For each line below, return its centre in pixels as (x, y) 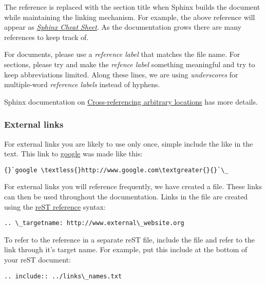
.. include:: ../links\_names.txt (63, 276)
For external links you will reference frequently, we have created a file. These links (133, 186)
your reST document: (37, 260)
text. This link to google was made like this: (73, 154)
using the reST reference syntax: (55, 206)
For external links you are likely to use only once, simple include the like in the (129, 143)
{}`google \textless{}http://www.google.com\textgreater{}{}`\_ (116, 170)
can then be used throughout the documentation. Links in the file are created (126, 196)
